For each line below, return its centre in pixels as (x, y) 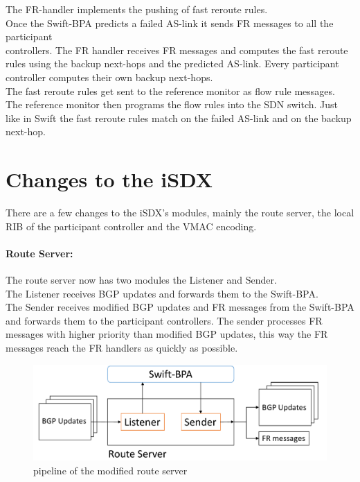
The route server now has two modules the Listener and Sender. (141, 280)
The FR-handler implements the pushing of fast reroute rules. (137, 9)
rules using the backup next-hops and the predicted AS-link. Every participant (172, 63)
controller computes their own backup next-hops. (109, 77)
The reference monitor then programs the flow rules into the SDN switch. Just (172, 104)
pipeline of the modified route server (110, 470)
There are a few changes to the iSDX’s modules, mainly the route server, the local (180, 213)
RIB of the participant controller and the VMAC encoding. (131, 226)
